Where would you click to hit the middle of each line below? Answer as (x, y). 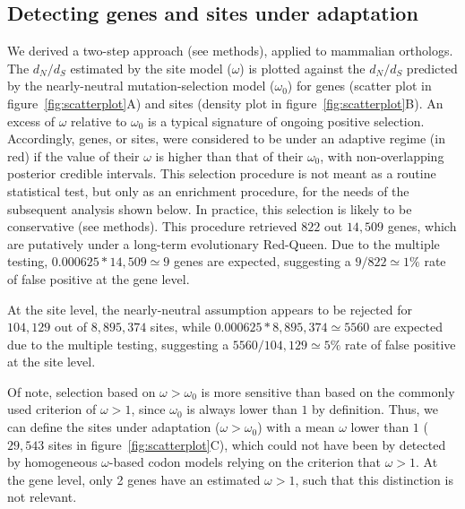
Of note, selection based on (82, 391)
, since (148, 409)
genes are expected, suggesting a (262, 261)
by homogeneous (52, 462)
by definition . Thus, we (375, 409)
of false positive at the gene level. (99, 278)
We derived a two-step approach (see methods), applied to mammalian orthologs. (230, 51)
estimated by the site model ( (151, 68)
